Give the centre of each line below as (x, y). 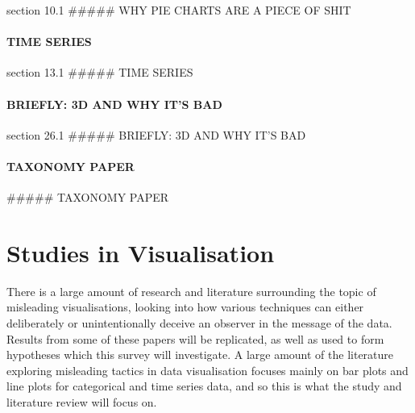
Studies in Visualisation (141, 252)
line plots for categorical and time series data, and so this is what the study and (204, 386)
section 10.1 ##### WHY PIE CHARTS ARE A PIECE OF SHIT (179, 10)
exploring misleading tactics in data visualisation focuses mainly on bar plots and (207, 370)
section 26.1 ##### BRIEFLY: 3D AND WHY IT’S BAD (156, 134)
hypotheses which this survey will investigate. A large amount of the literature (200, 355)
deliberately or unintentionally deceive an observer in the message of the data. (199, 323)
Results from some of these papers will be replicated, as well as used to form (195, 338)
